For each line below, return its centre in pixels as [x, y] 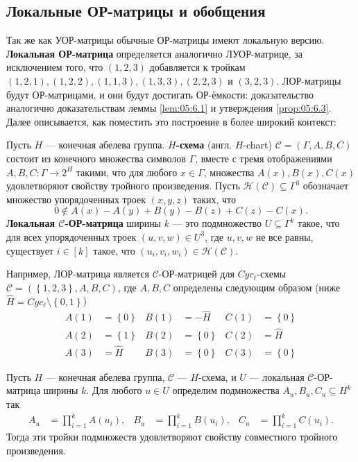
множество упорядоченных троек [76, 199]
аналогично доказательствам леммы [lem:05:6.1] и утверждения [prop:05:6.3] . [169, 108]
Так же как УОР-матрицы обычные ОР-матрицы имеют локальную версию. [165, 40]
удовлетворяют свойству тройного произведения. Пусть [123, 186]
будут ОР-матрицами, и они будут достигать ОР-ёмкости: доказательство [160, 94]
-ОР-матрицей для [196, 274]
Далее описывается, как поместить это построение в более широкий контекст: [171, 121]
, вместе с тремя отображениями [264, 158]
